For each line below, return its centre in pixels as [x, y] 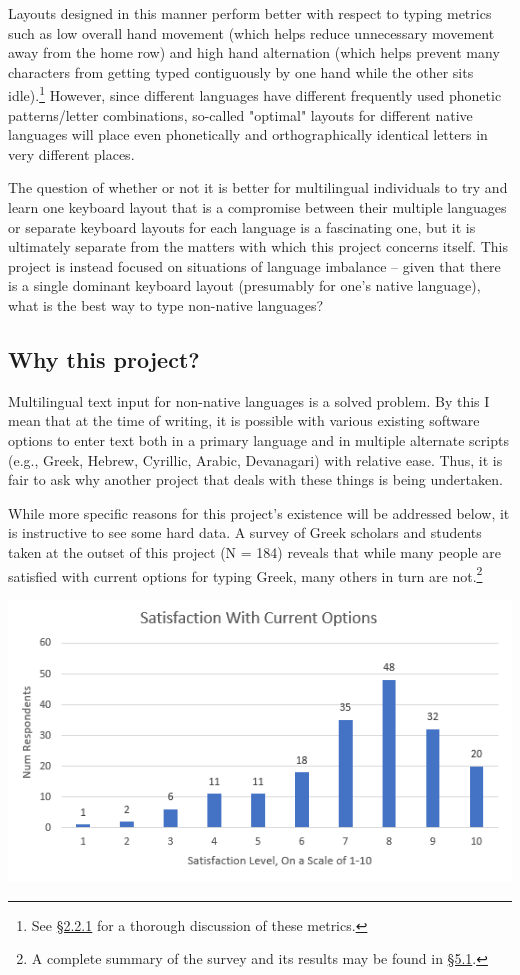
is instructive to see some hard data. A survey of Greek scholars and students [245, 532]
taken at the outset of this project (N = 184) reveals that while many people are [255, 551]
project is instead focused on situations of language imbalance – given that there [254, 265]
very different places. [71, 153]
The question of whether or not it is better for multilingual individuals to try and [258, 187]
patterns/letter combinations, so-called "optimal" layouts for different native [240, 114]
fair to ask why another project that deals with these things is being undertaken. [255, 479]
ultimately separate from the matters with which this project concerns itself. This [258, 246]
